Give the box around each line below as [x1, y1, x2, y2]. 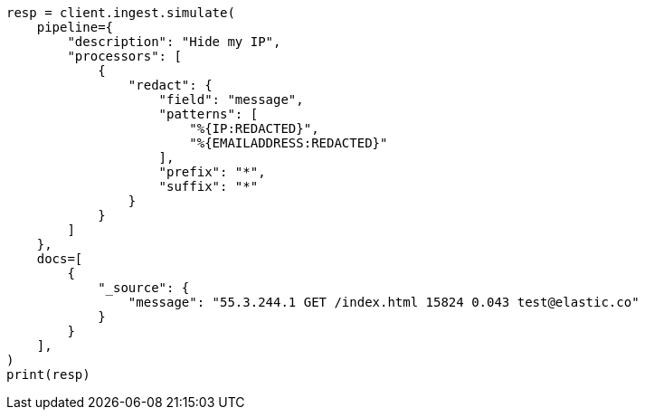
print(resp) [6, 367, 90, 382]
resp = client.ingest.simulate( [6, 5, 235, 20]
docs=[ [36, 251, 83, 266]
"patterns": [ [158, 107, 259, 121]
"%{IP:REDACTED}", [189, 121, 319, 136]
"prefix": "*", [158, 165, 266, 179]
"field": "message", [158, 92, 304, 107]
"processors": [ [67, 49, 182, 63]
